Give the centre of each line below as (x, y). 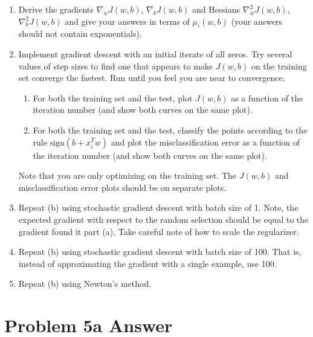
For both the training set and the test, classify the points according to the (170, 130)
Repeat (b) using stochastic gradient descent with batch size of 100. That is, (160, 252)
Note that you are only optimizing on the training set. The (127, 175)
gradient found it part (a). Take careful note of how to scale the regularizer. (159, 231)
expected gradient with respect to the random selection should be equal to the (163, 219)
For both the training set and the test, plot (113, 98)
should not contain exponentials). (80, 34)
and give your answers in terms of (127, 21)
